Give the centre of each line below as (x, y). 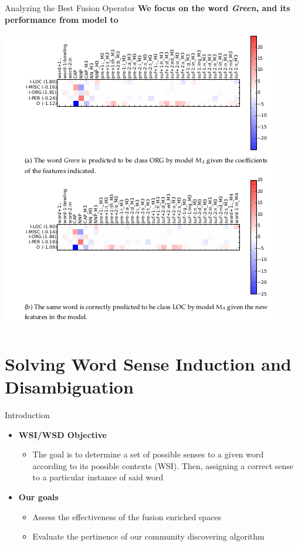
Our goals (38, 497)
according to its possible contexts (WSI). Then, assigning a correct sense (163, 465)
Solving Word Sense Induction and (148, 363)
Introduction (27, 415)
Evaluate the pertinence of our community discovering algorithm (148, 536)
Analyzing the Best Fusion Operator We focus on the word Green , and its (148, 8)
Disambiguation (69, 387)
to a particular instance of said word (98, 477)
